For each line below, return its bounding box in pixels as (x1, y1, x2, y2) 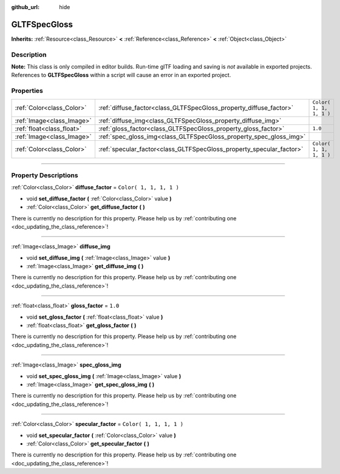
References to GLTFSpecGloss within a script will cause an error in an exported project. (11, 72, 231, 79)
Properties (11, 87, 44, 95)
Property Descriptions (11, 171, 78, 179)
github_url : (11, 4, 39, 10)
